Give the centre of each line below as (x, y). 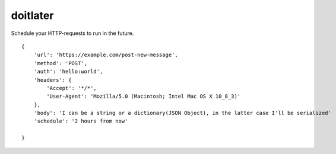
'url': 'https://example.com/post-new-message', (106, 55)
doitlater (32, 15)
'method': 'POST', (61, 63)
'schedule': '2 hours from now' (81, 121)
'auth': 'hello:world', (68, 72)
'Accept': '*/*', (72, 88)
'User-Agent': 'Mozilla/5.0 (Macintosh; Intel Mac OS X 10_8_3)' (144, 97)
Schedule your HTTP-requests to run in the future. (72, 33)
